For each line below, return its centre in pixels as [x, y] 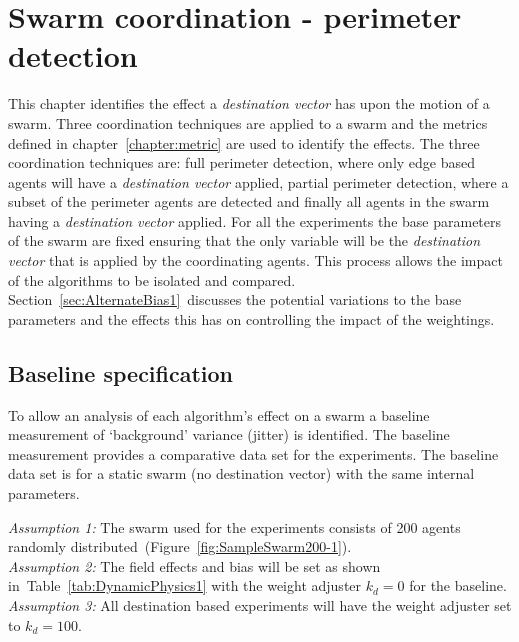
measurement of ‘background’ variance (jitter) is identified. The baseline [229, 434]
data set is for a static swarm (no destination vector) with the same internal [241, 473]
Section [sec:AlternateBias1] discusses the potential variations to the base [235, 299]
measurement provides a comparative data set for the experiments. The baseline [253, 453]
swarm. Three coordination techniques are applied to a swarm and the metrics [248, 122]
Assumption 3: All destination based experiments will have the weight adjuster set [260, 604]
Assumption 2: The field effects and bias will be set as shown [194, 565]
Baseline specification [121, 372]
